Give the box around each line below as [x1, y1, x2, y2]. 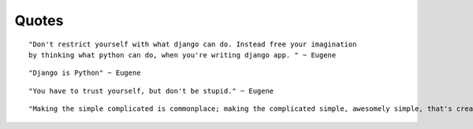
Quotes [14, 12, 64, 29]
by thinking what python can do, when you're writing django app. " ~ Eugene [28, 50, 337, 59]
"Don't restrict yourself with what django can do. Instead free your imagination [28, 39, 357, 49]
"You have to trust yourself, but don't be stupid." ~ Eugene [28, 87, 274, 95]
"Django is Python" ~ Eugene [28, 68, 141, 78]
